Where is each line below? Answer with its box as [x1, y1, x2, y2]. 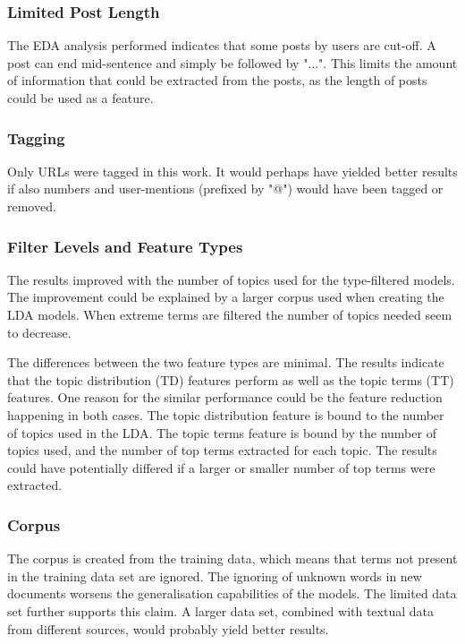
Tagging [7, 126, 65, 149]
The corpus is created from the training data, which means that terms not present [7, 549, 458, 568]
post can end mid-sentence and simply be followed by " [7, 53, 309, 72]
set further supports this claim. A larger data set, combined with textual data [7, 601, 434, 620]
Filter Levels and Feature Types [7, 235, 243, 257]
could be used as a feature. [7, 89, 154, 107]
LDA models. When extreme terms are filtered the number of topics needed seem [7, 305, 452, 323]
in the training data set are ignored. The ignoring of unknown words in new [7, 566, 422, 585]
